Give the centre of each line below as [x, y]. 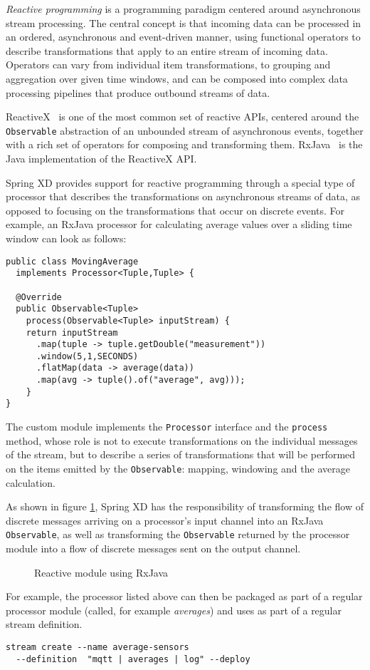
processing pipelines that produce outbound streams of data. [138, 92]
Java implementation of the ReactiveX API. [101, 158]
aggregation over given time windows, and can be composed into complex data [177, 78]
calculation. [31, 482]
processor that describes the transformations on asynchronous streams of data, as [183, 196]
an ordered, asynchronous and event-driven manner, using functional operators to [183, 37]
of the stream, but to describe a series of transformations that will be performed [181, 454]
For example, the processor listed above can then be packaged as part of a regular [184, 596]
